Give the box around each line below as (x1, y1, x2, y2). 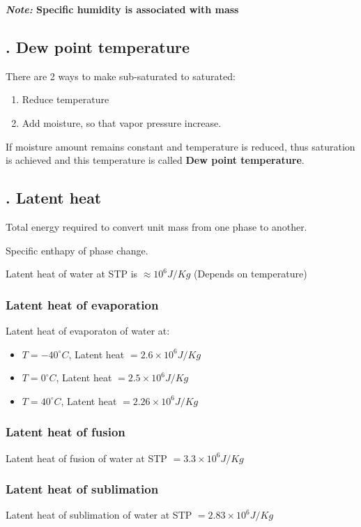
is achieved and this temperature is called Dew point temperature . (6, 153, 305, 167)
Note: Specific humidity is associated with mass (6, 2, 239, 16)
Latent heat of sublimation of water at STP (6, 507, 192, 522)
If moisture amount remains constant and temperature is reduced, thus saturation (6, 139, 355, 153)
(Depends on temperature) (194, 266, 307, 281)
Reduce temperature (22, 92, 109, 107)
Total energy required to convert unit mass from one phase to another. (6, 219, 307, 234)
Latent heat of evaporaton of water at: (6, 323, 170, 337)
